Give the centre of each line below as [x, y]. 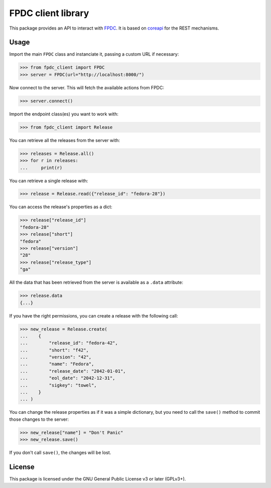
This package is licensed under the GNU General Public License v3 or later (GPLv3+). [98, 479]
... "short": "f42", [54, 350]
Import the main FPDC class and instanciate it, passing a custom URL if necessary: [94, 54]
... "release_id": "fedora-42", [69, 343]
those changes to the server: [39, 419]
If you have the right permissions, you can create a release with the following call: [94, 315]
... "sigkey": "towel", [58, 385]
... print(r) [41, 168]
